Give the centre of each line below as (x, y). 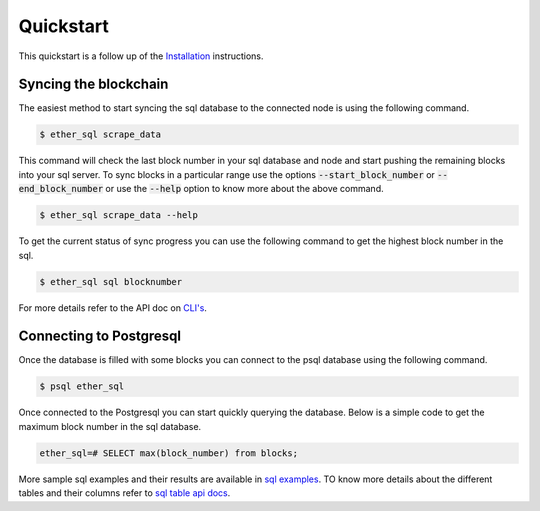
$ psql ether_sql (82, 386)
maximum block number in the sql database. (110, 426)
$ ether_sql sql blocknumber (111, 281)
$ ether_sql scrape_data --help (119, 215)
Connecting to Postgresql (100, 336)
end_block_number (61, 189)
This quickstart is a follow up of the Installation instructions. (141, 56)
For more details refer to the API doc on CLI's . (112, 307)
